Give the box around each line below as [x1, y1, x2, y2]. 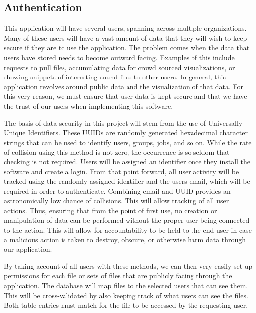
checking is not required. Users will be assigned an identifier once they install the [4, 156, 251, 166]
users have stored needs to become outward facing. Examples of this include [4, 52, 235, 62]
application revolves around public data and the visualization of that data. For [4, 81, 243, 91]
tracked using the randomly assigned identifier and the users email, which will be [4, 176, 250, 186]
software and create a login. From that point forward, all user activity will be [4, 166, 239, 176]
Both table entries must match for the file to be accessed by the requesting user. [4, 300, 248, 310]
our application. [4, 244, 52, 254]
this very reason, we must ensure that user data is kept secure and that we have [4, 91, 247, 101]
